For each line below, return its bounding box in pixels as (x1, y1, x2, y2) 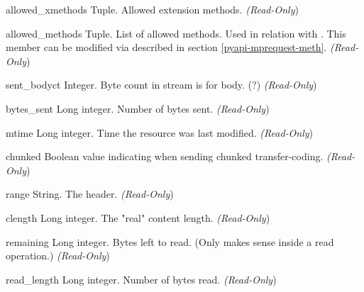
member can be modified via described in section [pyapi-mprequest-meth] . (6, 40, 327, 55)
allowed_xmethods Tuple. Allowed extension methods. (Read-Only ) (6, 2, 299, 16)
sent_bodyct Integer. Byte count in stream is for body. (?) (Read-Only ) (6, 77, 317, 92)
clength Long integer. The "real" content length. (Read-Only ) (6, 210, 270, 225)
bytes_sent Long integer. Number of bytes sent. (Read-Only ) (6, 101, 270, 116)
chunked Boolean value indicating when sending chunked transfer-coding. (6, 149, 324, 164)
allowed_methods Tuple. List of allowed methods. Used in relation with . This (6, 26, 346, 40)
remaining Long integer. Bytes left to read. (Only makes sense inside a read (6, 234, 334, 249)
